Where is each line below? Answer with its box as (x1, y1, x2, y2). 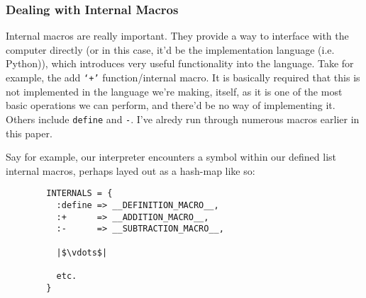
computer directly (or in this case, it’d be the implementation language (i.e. (6, 42, 335, 57)
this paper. (6, 125, 52, 140)
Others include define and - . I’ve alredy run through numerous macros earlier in (6, 111, 360, 126)
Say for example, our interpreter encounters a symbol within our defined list (6, 149, 337, 164)
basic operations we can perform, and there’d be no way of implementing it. (6, 98, 335, 113)
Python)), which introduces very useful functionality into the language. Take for (6, 56, 354, 71)
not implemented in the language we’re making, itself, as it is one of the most (6, 84, 343, 98)
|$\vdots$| (56, 247, 108, 258)
